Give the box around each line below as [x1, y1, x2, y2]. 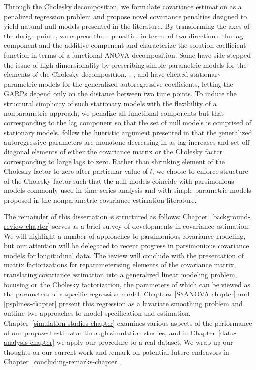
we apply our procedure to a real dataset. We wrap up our [56, 337, 233, 347]
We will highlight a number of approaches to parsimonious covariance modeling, [4, 230, 246, 241]
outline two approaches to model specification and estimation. [4, 308, 191, 318]
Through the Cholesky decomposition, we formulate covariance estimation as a [4, 1, 242, 11]
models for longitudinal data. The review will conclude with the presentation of [4, 250, 244, 260]
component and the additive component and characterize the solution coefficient [4, 40, 246, 50]
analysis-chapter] [4, 337, 55, 347]
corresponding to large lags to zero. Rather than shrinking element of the [4, 156, 225, 166]
